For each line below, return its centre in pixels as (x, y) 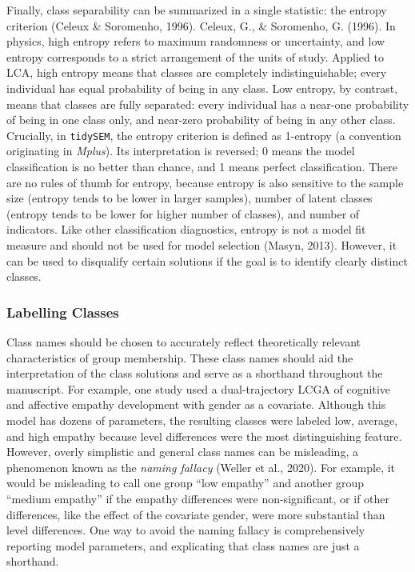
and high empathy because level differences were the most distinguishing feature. (204, 436)
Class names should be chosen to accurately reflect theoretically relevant (184, 341)
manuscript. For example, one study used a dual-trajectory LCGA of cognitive (199, 388)
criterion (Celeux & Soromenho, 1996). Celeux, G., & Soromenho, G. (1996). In (201, 25)
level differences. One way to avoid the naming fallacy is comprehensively (186, 530)
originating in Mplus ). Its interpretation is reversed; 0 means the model (181, 151)
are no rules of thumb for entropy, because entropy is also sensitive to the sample (205, 182)
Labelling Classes (63, 312)
